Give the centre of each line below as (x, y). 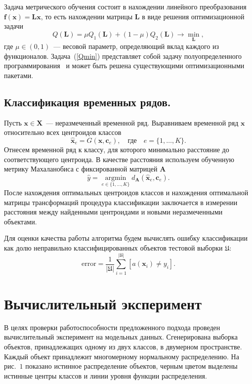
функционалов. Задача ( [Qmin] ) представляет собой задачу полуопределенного (123, 56)
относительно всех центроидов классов (63, 132)
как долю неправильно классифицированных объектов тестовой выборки (113, 247)
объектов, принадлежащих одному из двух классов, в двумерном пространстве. (123, 346)
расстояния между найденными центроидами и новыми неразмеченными (113, 212)
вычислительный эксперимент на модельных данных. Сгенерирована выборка (121, 337)
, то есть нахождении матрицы (87, 16)
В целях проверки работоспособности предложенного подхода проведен (112, 327)
